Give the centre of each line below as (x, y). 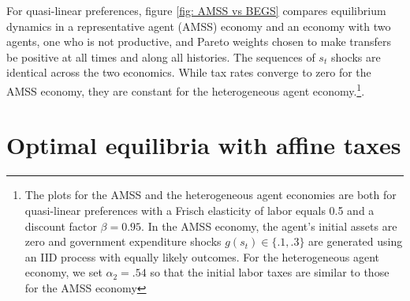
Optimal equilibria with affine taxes (204, 145)
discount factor (61, 226)
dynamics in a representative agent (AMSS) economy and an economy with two (199, 26)
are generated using (356, 241)
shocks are (356, 56)
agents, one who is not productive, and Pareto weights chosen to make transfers (199, 41)
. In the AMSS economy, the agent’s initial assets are (269, 226)
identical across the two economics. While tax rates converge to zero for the (189, 72)
